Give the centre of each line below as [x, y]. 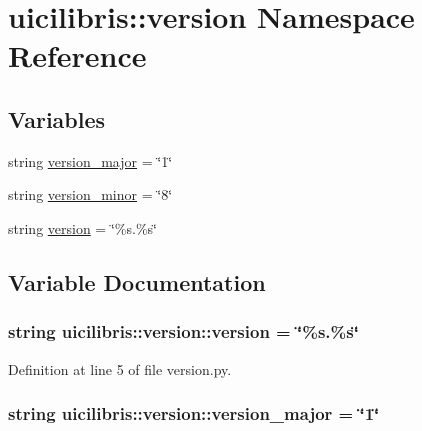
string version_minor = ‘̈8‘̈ [90, 194]
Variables [57, 118]
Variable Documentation [137, 281]
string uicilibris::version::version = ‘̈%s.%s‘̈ [183, 331]
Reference [77, 55]
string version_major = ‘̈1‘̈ [90, 160]
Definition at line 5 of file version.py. [120, 368]
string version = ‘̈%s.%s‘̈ [82, 227]
